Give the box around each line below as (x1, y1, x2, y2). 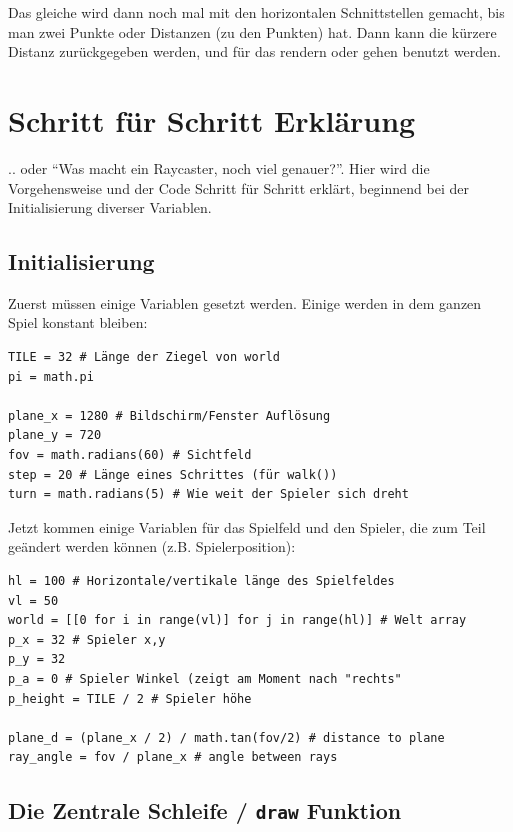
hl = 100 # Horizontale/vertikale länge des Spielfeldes (8, 574, 395, 589)
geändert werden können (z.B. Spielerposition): (8, 536, 296, 557)
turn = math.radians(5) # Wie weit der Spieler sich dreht (8, 487, 409, 502)
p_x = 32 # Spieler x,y (8, 632, 166, 647)
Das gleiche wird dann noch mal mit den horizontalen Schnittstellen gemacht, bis (8, 2, 505, 22)
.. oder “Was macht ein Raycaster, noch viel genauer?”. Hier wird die (8, 157, 430, 178)
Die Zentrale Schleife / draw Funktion (8, 795, 402, 826)
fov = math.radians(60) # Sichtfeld (8, 448, 252, 463)
